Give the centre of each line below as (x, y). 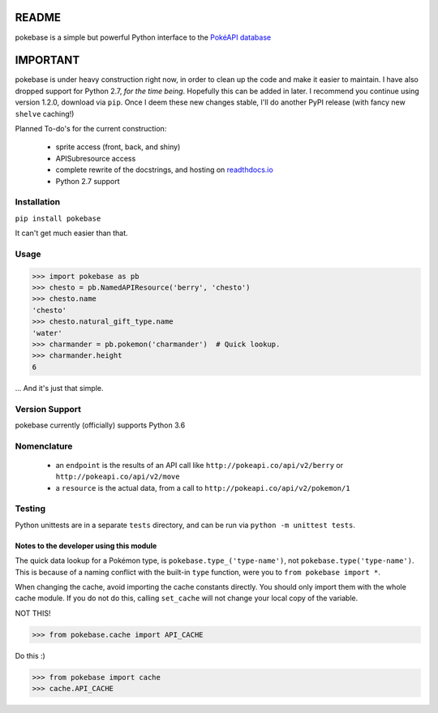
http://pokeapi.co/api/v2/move (118, 477)
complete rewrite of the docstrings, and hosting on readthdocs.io (164, 170)
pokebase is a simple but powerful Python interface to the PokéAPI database (143, 37)
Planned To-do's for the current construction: (91, 128)
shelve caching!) (45, 114)
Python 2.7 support (88, 181)
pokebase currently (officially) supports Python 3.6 (100, 425)
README (38, 17)
